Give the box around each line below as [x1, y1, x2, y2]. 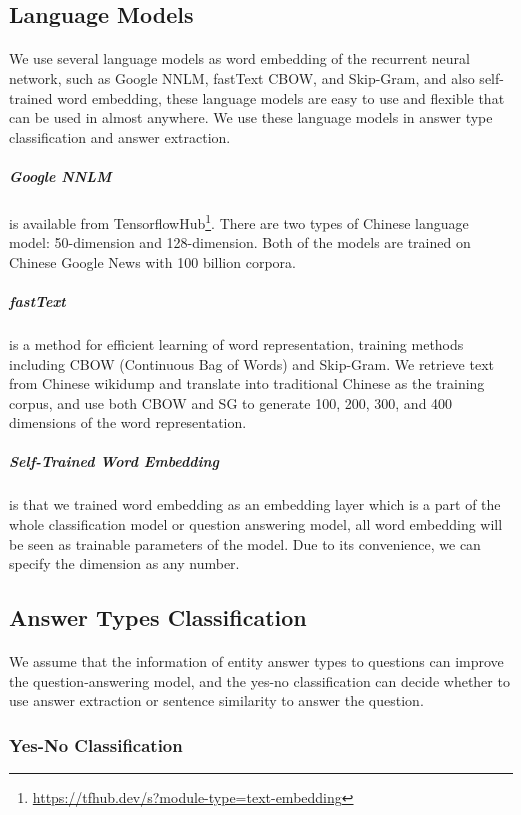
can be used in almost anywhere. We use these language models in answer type [9, 107, 493, 128]
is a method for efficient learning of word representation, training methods [9, 333, 464, 354]
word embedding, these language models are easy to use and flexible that [57, 87, 505, 108]
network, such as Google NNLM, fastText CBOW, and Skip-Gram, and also [9, 67, 475, 88]
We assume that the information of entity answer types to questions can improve [9, 651, 504, 672]
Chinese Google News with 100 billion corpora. [9, 251, 296, 272]
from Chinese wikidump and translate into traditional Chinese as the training [9, 373, 485, 394]
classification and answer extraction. [9, 126, 231, 147]
